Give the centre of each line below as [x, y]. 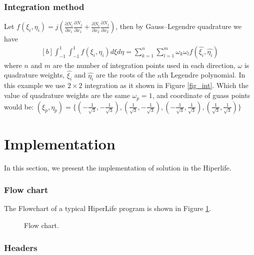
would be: [19, 106]
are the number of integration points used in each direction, [144, 65]
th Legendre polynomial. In [203, 75]
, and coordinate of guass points [201, 95]
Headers [21, 247]
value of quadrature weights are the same [67, 95]
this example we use [35, 85]
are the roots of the [125, 75]
